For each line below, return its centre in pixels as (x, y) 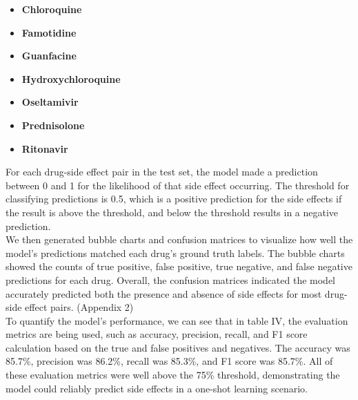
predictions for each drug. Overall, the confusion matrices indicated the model (171, 279)
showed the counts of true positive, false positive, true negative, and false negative (179, 266)
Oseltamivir (50, 102)
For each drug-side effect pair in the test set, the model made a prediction (162, 172)
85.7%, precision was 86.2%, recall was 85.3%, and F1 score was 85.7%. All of (169, 361)
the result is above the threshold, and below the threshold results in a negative (172, 212)
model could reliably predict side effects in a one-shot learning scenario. (157, 388)
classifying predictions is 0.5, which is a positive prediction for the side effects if (174, 199)
